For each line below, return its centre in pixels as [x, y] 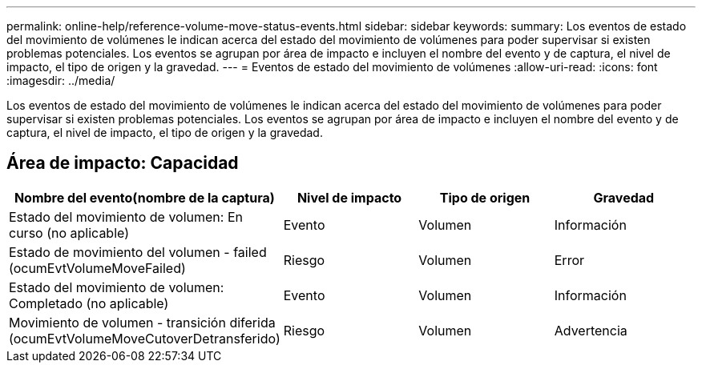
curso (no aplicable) [69, 233]
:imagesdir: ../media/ [61, 80]
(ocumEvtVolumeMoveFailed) [97, 268]
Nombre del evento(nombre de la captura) [144, 197]
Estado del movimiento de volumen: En [126, 217]
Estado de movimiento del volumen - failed [138, 252]
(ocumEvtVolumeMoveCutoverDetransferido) [145, 338]
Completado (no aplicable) [89, 303]
